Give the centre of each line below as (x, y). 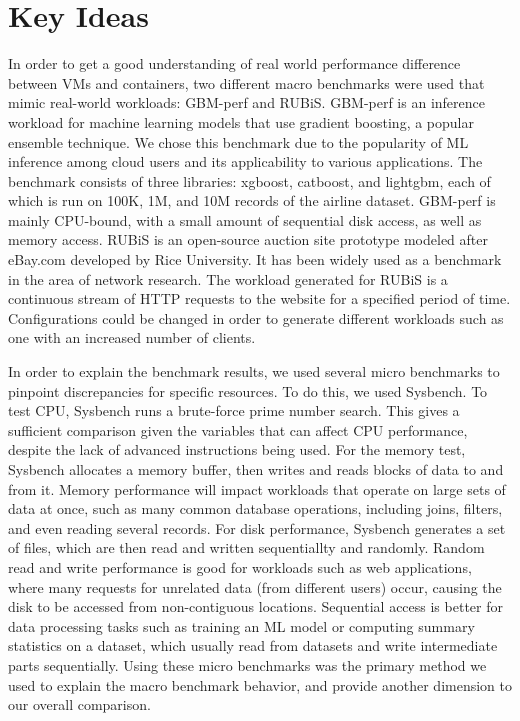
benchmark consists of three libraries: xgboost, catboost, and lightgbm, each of (249, 180)
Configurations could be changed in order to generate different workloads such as (256, 317)
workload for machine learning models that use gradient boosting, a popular (241, 121)
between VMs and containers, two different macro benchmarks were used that (246, 82)
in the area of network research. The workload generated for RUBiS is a (228, 278)
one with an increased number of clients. (132, 337)
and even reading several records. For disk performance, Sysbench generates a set (257, 527)
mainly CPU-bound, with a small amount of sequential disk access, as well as (245, 219)
